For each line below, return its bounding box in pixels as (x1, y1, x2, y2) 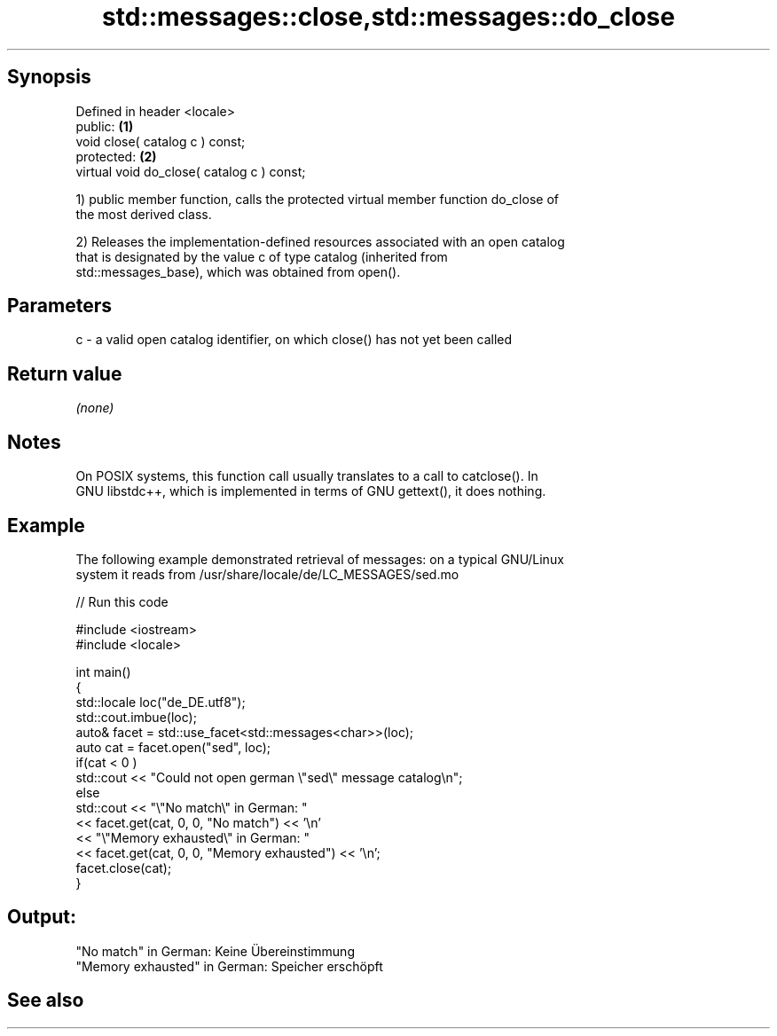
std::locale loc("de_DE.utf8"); (75, 694, 246, 710)
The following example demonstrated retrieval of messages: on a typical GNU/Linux (75, 551, 564, 567)
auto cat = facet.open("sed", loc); (75, 739, 271, 755)
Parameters (7, 294, 112, 318)
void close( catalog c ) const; (75, 133, 246, 149)
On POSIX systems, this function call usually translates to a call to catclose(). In (75, 468, 538, 484)
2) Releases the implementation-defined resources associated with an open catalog (75, 233, 565, 249)
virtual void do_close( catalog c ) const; (75, 163, 306, 179)
